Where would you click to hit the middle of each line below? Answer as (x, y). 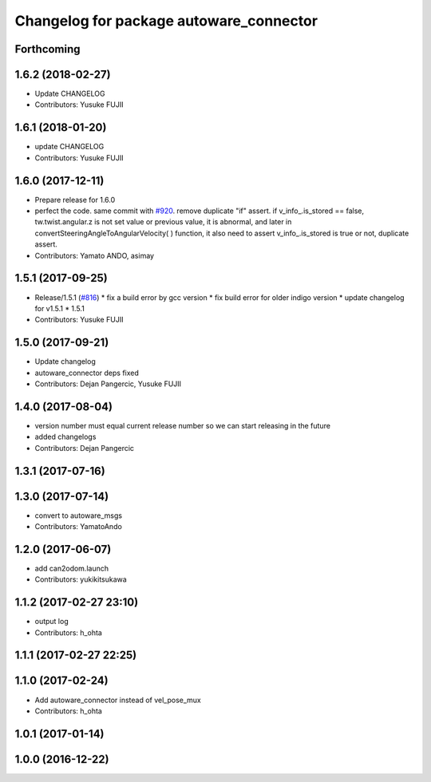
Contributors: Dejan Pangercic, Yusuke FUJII (108, 384)
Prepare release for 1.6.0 (75, 199)
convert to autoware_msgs (79, 515)
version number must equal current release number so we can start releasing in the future (183, 425)
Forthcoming (47, 49)
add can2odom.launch (72, 568)
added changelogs (65, 437)
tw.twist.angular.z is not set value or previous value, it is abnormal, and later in (163, 222)
